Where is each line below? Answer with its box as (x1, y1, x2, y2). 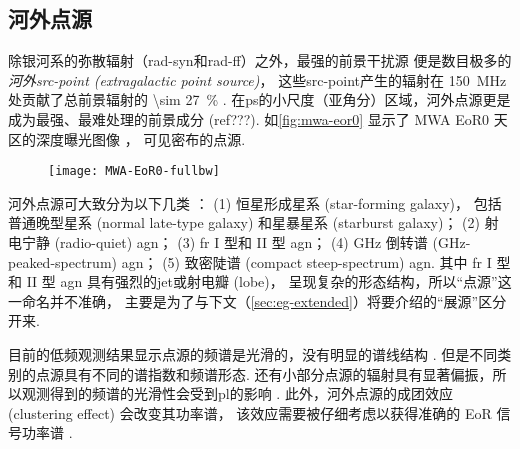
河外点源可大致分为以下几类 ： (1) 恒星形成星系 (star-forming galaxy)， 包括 (8, 192, 502, 213)
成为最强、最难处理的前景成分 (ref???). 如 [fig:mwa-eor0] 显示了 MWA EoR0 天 (8, 108, 508, 129)
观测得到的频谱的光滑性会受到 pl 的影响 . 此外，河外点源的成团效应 (21, 383, 453, 404)
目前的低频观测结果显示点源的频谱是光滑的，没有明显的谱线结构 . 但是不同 (8, 343, 498, 364)
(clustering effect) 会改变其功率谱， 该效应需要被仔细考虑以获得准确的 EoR (8, 402, 492, 423)
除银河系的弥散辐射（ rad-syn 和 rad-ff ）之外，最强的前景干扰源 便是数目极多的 (8, 50, 512, 71)
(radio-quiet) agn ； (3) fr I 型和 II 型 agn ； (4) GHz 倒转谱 (54, 232, 428, 253)
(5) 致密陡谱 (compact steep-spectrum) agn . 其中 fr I (162, 251, 492, 272)
